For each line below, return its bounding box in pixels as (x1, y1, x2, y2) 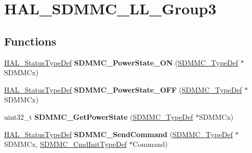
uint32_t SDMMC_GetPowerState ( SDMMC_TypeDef (4, 111, 193, 122)
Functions (4, 33, 56, 49)
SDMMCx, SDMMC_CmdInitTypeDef (4, 139, 127, 149)
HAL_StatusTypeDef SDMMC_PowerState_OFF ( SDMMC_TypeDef (4, 84, 242, 95)
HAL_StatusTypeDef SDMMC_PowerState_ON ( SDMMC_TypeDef (4, 57, 238, 68)
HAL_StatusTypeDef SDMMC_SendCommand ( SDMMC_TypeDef (4, 128, 233, 139)
